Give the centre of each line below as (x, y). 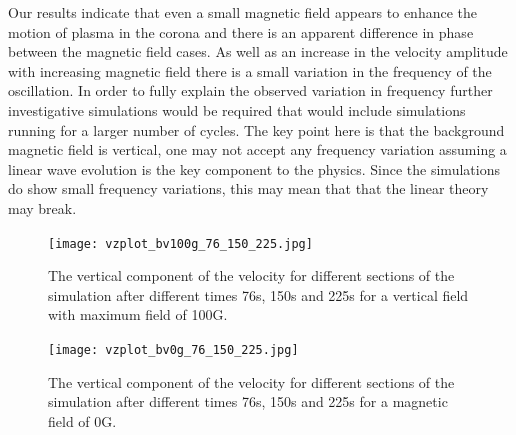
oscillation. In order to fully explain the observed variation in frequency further (250, 90)
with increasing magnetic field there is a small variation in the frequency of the (250, 70)
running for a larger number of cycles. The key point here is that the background (256, 129)
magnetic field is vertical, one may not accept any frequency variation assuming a (257, 149)
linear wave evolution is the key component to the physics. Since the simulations (254, 168)
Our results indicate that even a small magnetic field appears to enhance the (243, 12)
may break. (42, 207)
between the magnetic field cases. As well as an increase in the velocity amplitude (258, 51)
